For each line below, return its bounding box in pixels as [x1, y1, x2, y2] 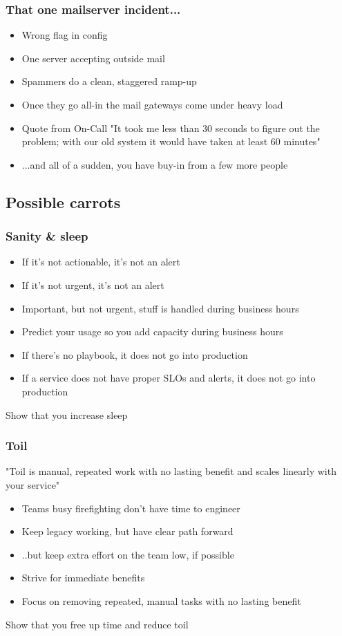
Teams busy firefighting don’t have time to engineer [21, 501, 240, 515]
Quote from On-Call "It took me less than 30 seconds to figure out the [21, 120, 320, 135]
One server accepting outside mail [21, 50, 165, 65]
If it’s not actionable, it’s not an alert [21, 254, 180, 269]
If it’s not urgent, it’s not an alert [21, 277, 164, 292]
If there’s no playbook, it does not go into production [21, 347, 248, 362]
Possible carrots [6, 191, 121, 212]
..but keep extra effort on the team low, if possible [21, 547, 234, 561]
